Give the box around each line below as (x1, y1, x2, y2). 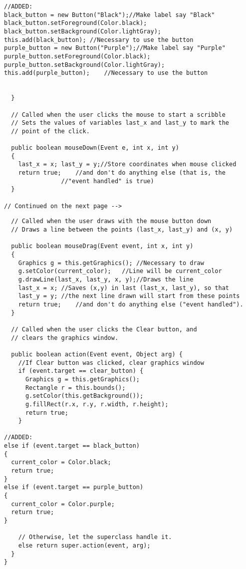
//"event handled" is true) (61, 177, 154, 185)
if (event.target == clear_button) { (18, 367, 144, 375)
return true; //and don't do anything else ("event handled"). (18, 300, 244, 308)
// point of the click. (11, 127, 90, 135)
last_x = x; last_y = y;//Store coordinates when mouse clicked (18, 161, 237, 168)
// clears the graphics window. (11, 334, 119, 341)
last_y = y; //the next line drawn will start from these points (18, 292, 240, 300)
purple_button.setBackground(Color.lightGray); (4, 61, 165, 68)
